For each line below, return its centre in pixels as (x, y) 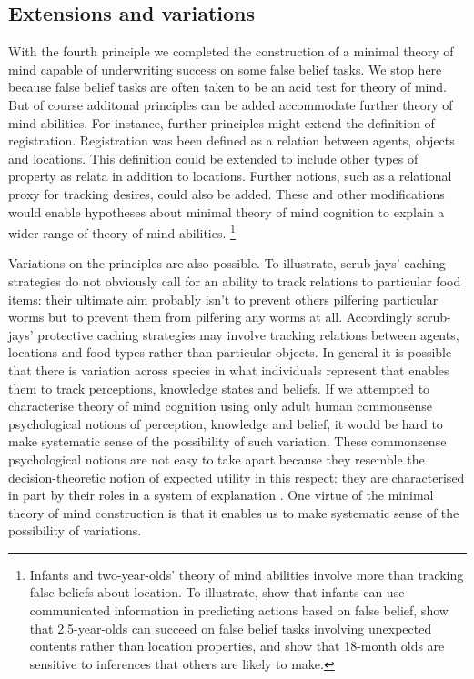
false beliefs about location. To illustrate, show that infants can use (217, 592)
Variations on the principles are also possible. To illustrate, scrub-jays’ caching (227, 263)
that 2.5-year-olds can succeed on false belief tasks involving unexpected (231, 628)
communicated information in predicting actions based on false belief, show (239, 610)
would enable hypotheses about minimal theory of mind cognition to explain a (227, 211)
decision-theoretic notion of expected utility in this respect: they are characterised (237, 477)
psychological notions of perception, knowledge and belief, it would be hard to (226, 423)
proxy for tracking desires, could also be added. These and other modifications (227, 193)
